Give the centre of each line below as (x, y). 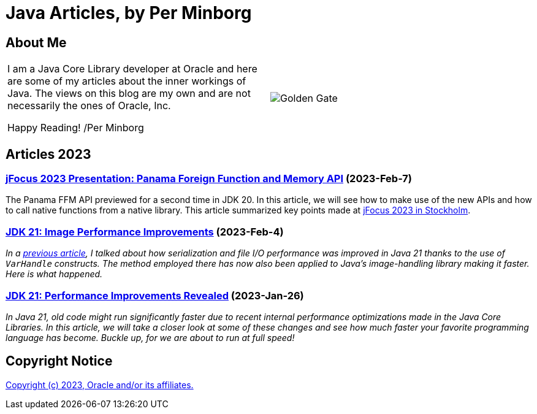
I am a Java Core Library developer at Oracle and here (132, 69)
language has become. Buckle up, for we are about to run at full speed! (150, 337)
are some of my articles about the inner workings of (127, 81)
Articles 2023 (48, 154)
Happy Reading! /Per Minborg (76, 128)
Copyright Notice (59, 361)
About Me (36, 42)
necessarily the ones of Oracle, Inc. (89, 106)
